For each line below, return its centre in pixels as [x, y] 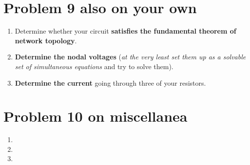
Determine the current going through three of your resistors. [110, 82]
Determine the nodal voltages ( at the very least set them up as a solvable [130, 57]
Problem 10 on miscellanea [96, 116]
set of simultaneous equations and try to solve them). [94, 66]
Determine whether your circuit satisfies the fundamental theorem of [125, 31]
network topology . [46, 40]
